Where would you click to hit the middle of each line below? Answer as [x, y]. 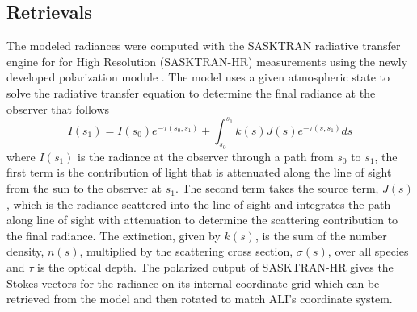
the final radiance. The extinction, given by [114, 235]
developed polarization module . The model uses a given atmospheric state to [198, 77]
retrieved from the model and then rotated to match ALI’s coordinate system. [200, 299]
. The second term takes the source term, [277, 188]
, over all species [368, 251]
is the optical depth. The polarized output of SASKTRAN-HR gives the [215, 267]
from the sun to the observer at [84, 188]
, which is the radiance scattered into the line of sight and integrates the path [199, 204]
